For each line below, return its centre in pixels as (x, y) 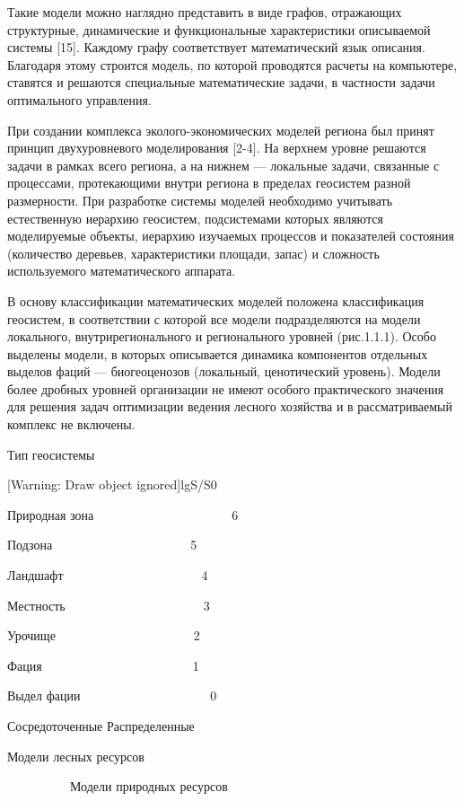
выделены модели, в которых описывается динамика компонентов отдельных (218, 353)
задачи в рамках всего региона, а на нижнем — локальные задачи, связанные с (223, 165)
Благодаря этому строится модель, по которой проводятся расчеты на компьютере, (232, 64)
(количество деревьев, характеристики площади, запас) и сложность (193, 253)
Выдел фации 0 (112, 695)
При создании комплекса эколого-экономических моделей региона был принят (221, 130)
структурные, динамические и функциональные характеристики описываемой (219, 29)
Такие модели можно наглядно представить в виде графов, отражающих (205, 12)
